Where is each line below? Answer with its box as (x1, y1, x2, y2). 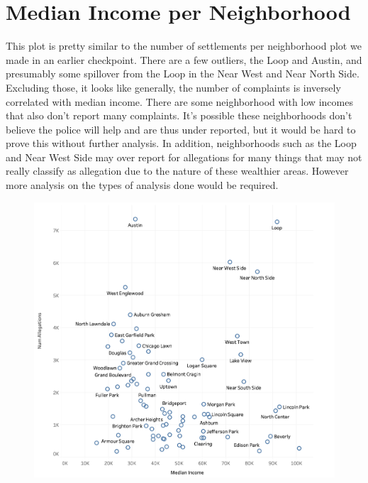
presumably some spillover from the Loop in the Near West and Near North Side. (6, 66, 359, 81)
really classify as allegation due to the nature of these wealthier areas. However (6, 163, 349, 178)
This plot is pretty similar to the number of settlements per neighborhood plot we (6, 38, 362, 53)
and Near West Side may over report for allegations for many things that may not (6, 149, 362, 164)
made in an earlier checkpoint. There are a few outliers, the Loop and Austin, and (6, 52, 362, 67)
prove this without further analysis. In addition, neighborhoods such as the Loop (6, 136, 357, 151)
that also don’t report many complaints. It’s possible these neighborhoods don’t (6, 108, 352, 123)
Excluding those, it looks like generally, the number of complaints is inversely (6, 80, 341, 94)
